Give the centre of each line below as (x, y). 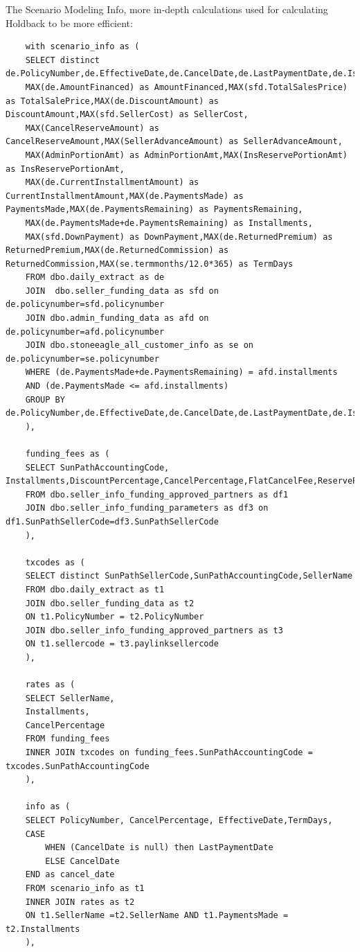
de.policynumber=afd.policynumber (85, 332)
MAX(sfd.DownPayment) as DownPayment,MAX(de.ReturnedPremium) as (179, 237)
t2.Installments (43, 929)
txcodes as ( (55, 562)
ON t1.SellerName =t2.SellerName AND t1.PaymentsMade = (157, 916)
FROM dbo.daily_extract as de (95, 277)
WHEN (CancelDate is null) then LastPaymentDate (159, 848)
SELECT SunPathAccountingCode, (97, 467)
